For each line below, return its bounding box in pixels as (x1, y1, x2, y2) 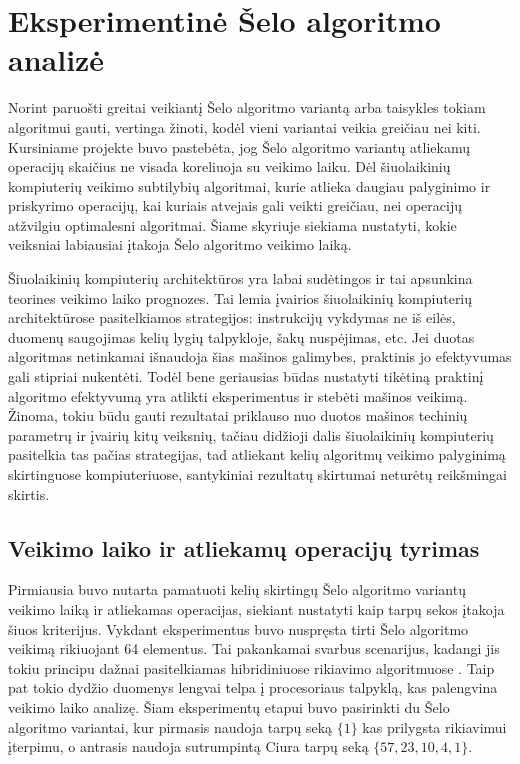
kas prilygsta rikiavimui (362, 716, 507, 737)
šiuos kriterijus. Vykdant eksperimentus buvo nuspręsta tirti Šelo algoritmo (8, 618, 469, 639)
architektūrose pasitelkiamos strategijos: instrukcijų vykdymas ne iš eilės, (8, 307, 456, 328)
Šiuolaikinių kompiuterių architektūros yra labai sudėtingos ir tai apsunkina (8, 268, 473, 289)
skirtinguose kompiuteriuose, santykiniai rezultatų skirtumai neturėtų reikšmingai (8, 464, 507, 484)
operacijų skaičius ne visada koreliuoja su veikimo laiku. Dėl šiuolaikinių (8, 156, 451, 177)
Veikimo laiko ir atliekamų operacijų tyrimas (8, 532, 480, 563)
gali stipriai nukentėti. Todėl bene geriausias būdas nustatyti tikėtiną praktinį (8, 366, 484, 387)
